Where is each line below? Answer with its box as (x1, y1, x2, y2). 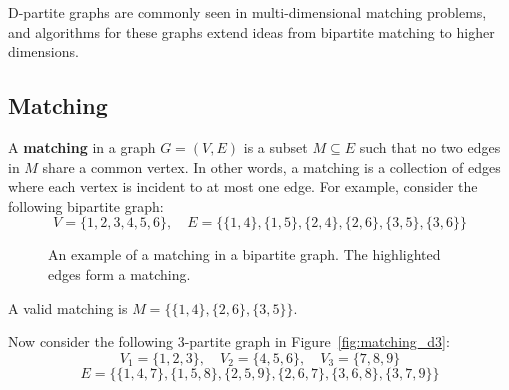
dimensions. (8, 41, 79, 62)
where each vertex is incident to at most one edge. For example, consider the (8, 176, 478, 197)
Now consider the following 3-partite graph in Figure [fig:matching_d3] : (8, 331, 450, 352)
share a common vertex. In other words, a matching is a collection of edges (42, 156, 501, 177)
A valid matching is (8, 297, 128, 318)
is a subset (243, 136, 308, 157)
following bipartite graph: (8, 195, 164, 216)
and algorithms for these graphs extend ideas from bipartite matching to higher (8, 21, 495, 42)
